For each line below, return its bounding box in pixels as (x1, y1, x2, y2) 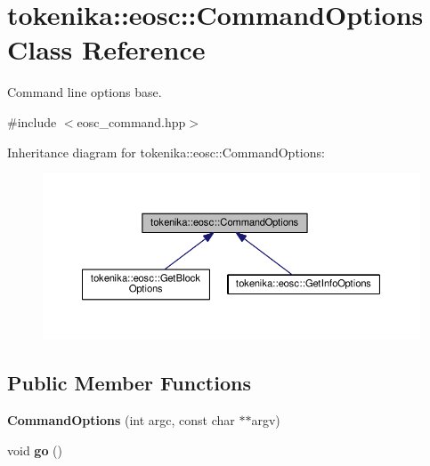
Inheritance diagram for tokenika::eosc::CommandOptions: (7, 142, 325, 161)
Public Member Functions (7, 369, 251, 397)
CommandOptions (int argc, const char (7, 411, 235, 430)
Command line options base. (7, 83, 162, 101)
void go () (7, 440, 63, 459)
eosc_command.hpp (77, 112, 186, 131)
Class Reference (7, 31, 206, 68)
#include (7, 112, 57, 131)
